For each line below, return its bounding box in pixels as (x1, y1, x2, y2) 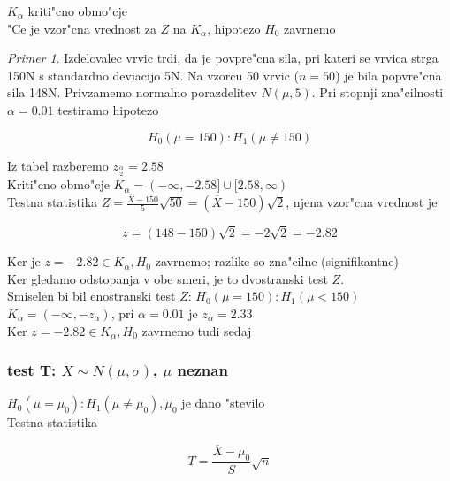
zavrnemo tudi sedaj (141, 321, 252, 340)
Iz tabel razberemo (7, 156, 109, 174)
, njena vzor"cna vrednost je (286, 193, 438, 211)
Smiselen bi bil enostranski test (7, 286, 176, 305)
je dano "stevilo (181, 393, 265, 412)
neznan (177, 359, 228, 381)
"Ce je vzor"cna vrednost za (7, 19, 156, 37)
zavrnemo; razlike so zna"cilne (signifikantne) (155, 252, 400, 271)
